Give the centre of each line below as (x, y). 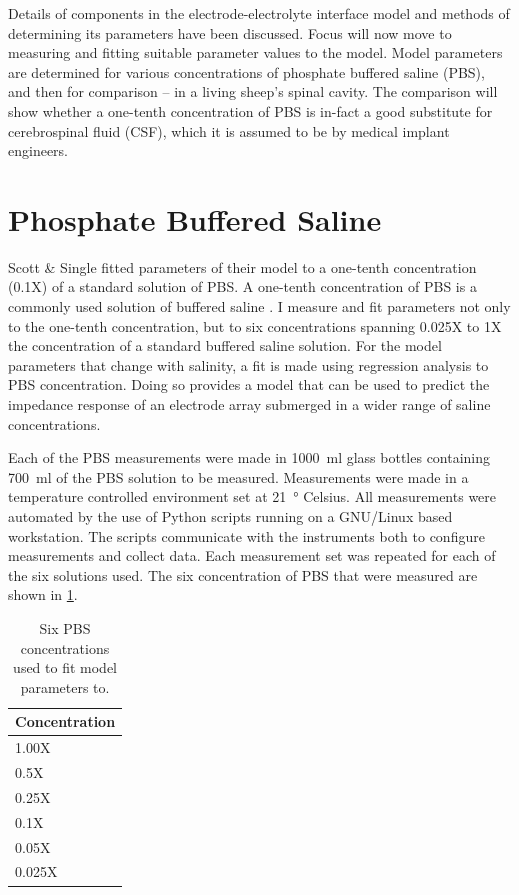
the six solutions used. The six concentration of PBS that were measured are (243, 574)
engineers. (38, 150)
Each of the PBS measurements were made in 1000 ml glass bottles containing (249, 457)
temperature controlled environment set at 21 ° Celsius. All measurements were (252, 496)
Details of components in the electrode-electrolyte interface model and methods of (259, 13)
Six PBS (65, 627)
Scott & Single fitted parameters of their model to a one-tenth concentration (242, 266)
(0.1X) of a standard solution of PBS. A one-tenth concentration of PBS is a (242, 286)
